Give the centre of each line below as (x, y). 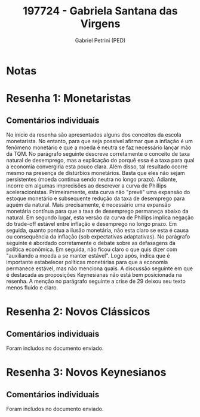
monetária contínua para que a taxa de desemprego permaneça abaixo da (98, 211)
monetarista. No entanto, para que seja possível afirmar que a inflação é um (99, 141)
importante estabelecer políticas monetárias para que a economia (87, 262)
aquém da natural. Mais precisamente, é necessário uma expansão (89, 204)
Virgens (100, 24)
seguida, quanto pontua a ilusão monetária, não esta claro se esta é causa (98, 230)
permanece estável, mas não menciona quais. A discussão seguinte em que (99, 268)
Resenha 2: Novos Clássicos (78, 312)
